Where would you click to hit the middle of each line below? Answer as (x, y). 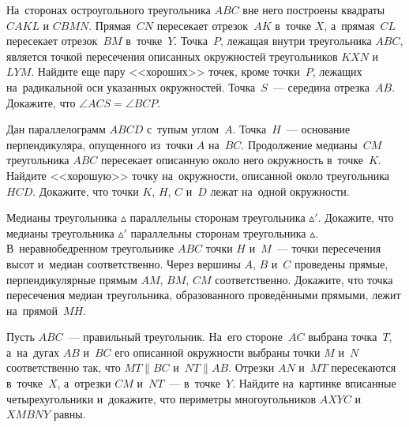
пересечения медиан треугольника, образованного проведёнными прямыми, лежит (204, 295)
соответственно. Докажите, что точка (304, 279)
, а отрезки (84, 383)
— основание (318, 129)
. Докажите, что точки (86, 191)
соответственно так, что (64, 367)
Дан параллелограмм (56, 129)
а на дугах (33, 352)
